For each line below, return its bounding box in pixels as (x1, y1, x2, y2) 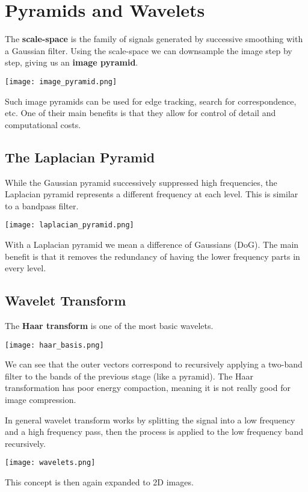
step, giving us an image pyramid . (5, 56, 138, 69)
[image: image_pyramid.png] (5, 77, 117, 86)
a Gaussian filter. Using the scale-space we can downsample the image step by (5, 44, 292, 57)
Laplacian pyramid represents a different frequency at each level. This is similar (5, 188, 298, 200)
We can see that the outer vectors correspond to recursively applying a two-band (5, 358, 303, 371)
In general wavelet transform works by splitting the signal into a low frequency (5, 413, 295, 426)
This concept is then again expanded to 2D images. (5, 476, 194, 488)
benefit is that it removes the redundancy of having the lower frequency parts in (5, 250, 300, 262)
